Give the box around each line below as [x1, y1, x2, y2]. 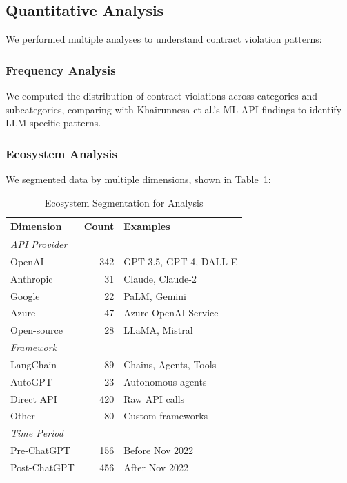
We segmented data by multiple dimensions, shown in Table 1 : [6, 172, 271, 187]
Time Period [10, 426, 63, 440]
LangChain [10, 357, 57, 371]
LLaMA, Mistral [123, 323, 193, 337]
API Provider [10, 237, 68, 252]
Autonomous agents [123, 374, 207, 388]
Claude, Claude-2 [123, 271, 197, 285]
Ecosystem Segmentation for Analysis [44, 195, 204, 209]
